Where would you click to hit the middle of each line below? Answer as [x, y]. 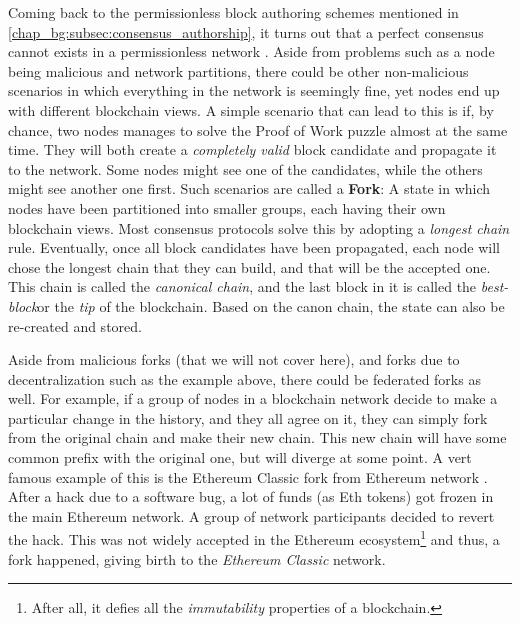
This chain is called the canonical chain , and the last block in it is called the [242, 286]
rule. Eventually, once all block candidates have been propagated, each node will [254, 247]
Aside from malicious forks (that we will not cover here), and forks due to [234, 359]
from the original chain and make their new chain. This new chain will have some [257, 437]
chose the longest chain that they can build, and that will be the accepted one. [249, 266]
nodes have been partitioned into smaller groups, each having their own [227, 207]
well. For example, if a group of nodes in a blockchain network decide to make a [253, 398]
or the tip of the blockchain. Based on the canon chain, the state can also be [271, 305]
